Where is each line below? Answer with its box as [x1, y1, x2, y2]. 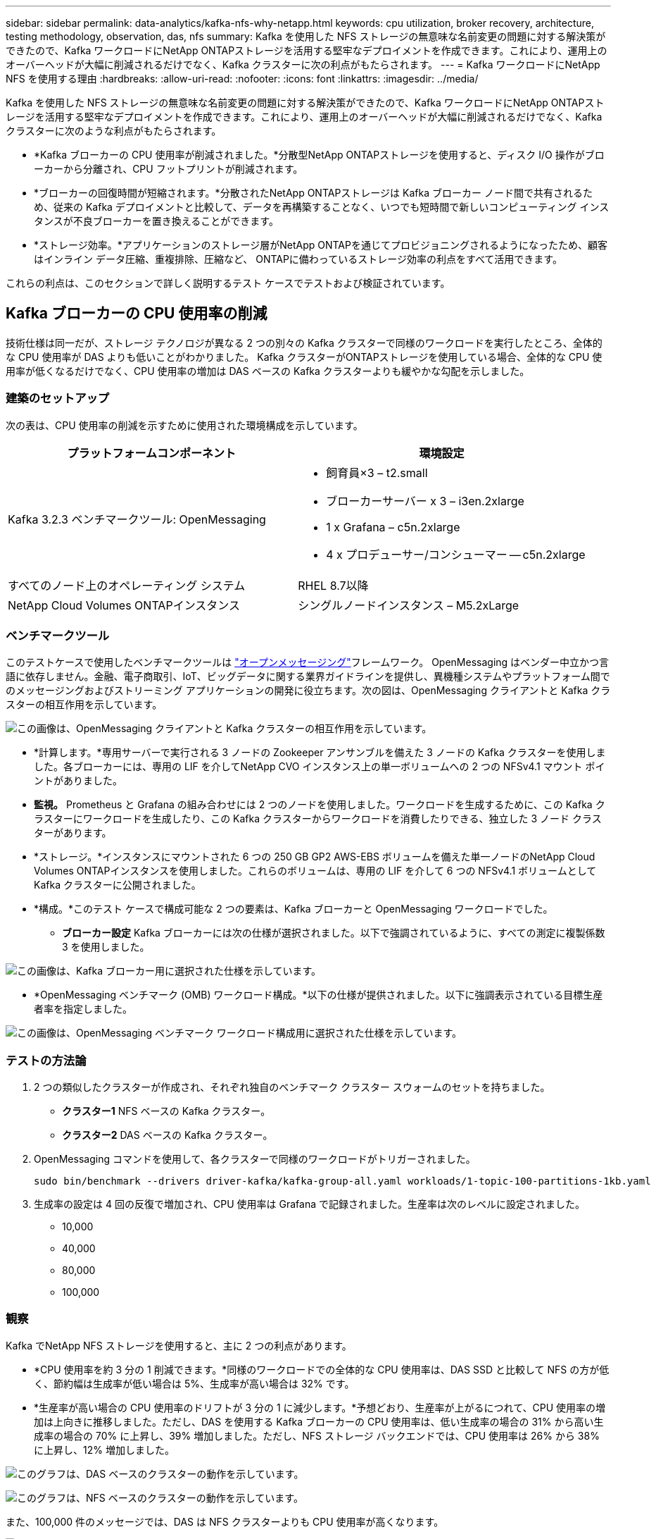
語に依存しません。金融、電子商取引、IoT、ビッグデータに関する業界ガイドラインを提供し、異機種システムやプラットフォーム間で [6, 670, 610, 683]
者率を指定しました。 [34, 1003, 132, 1015]
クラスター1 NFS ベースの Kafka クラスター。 [62, 1105, 271, 1118]
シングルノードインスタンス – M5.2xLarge [298, 598, 519, 612]
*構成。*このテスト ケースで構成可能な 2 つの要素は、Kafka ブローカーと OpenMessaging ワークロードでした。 [34, 903, 553, 915]
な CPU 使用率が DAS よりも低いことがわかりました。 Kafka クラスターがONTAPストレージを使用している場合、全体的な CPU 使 [6, 350, 603, 363]
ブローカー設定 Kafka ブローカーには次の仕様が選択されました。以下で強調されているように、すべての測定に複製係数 [62, 927, 605, 939]
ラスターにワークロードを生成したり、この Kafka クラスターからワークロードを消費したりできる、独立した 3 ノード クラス [34, 812, 602, 825]
